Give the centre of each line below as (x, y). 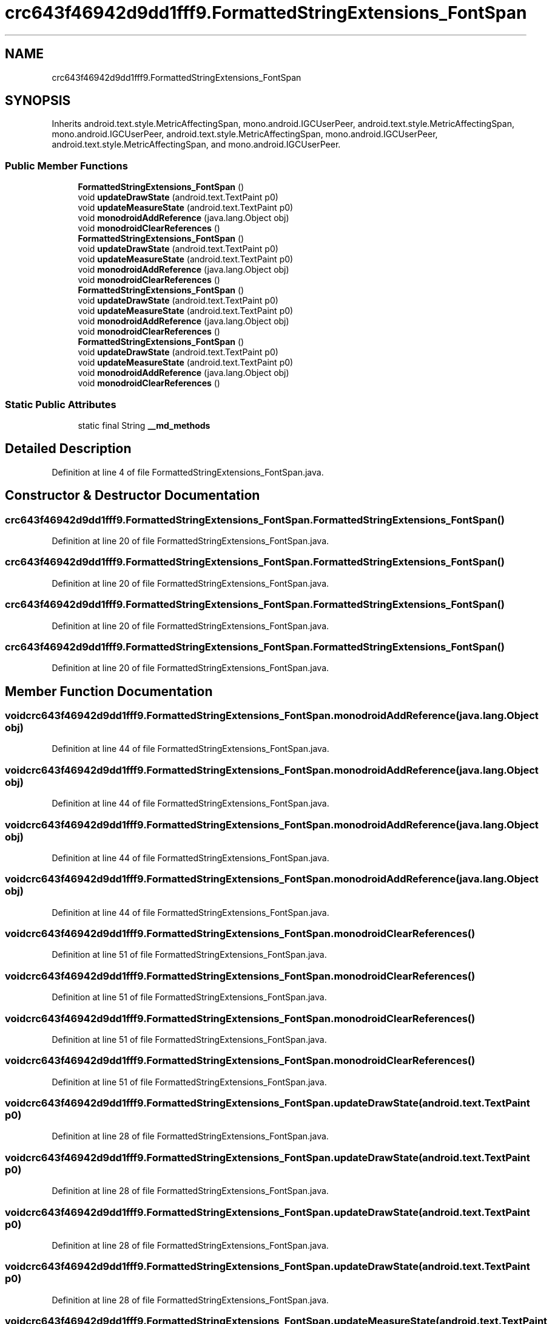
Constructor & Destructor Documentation (133, 496)
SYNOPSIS (38, 101)
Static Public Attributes (61, 404)
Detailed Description (68, 449)
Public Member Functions (66, 165)
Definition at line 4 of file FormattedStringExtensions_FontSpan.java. (188, 472)
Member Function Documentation (109, 691)
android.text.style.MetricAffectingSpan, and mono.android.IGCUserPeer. (196, 145)
